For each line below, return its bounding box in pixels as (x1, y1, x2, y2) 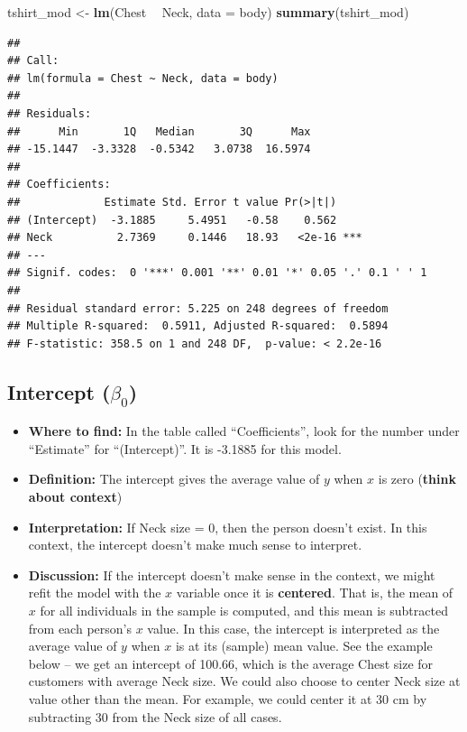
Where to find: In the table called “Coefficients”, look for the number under (28, 422, 460, 440)
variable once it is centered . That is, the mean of (176, 583, 453, 602)
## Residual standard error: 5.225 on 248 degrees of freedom (7, 301, 389, 315)
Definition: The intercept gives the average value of (28, 469, 320, 488)
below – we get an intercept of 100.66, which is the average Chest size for (28, 653, 434, 672)
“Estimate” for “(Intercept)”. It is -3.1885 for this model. (28, 439, 342, 458)
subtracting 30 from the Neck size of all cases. (28, 707, 282, 726)
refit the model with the (28, 583, 161, 602)
